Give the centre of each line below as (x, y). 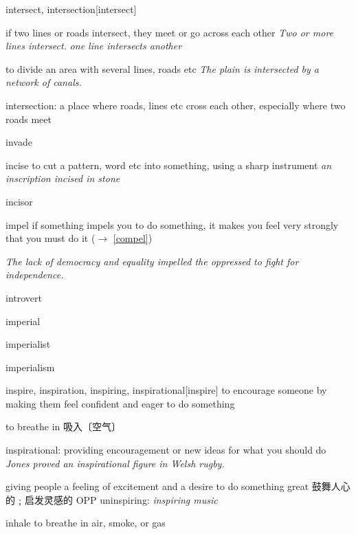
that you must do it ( (51, 238)
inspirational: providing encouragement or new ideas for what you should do (166, 450)
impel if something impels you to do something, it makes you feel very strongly (172, 224)
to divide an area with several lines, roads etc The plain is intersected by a (163, 68)
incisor (19, 201)
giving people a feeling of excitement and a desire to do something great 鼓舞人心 (178, 486)
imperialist (28, 344)
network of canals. (44, 82)
